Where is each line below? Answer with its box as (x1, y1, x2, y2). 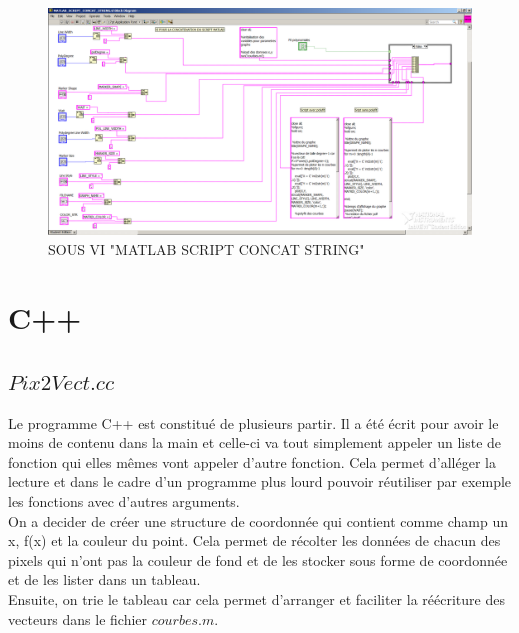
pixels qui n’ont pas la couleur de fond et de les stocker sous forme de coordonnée (8, 549, 508, 570)
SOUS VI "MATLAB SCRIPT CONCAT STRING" (48, 238, 365, 259)
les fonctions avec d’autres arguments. (8, 491, 240, 512)
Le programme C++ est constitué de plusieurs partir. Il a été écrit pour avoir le (8, 412, 499, 433)
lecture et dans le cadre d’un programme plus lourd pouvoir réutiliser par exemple (8, 471, 512, 492)
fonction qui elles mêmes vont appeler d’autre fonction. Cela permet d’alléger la (8, 451, 496, 472)
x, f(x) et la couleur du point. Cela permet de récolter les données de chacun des (8, 530, 501, 551)
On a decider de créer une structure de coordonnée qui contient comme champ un (8, 510, 508, 531)
